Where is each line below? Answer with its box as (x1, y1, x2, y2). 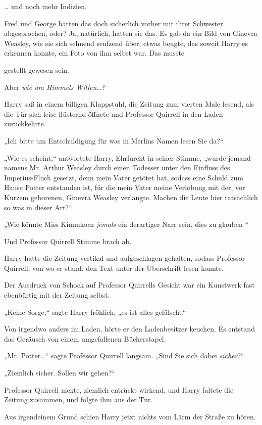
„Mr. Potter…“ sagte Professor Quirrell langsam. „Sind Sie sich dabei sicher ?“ (4, 350, 244, 361)
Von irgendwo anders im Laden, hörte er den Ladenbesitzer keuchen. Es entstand (4, 323, 255, 334)
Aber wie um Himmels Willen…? (4, 81, 106, 92)
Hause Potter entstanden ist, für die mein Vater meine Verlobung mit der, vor (4, 182, 245, 193)
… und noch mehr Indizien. (4, 1, 87, 11)
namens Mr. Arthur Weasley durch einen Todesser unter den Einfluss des (4, 162, 230, 173)
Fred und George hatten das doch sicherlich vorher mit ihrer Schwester (4, 18, 223, 28)
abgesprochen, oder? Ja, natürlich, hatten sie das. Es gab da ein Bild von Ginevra (4, 28, 257, 38)
